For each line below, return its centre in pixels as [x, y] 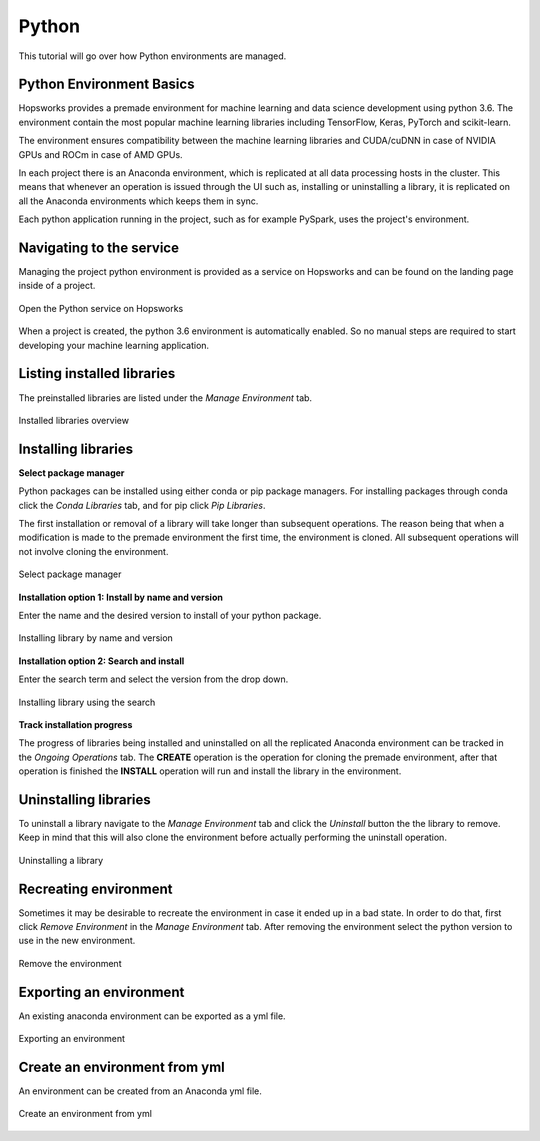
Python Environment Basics [106, 84]
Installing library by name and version [96, 638]
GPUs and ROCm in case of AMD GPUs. [101, 154]
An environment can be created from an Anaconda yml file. [140, 1091]
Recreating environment [95, 888]
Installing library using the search [87, 702]
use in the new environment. [77, 941]
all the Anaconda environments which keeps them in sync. [138, 201]
